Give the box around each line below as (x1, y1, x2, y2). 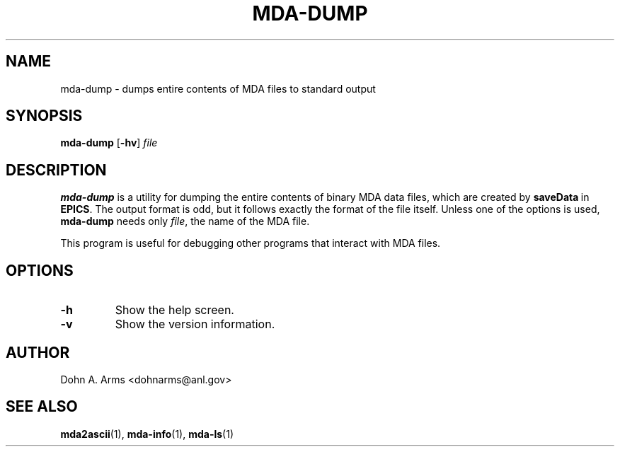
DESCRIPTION (6, 161, 107, 179)
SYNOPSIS (6, 107, 83, 125)
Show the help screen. (115, 303, 234, 318)
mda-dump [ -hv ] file (60, 137, 158, 149)
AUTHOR (6, 343, 70, 361)
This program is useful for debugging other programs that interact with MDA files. (60, 237, 441, 250)
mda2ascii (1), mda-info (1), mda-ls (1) (60, 427, 234, 440)
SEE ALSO (6, 398, 78, 416)
